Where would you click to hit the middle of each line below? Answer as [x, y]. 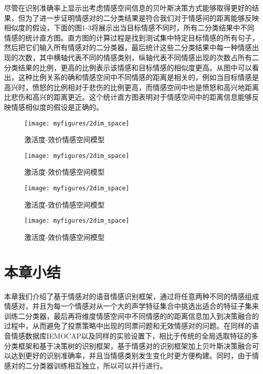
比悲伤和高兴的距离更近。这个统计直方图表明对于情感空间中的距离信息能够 [128, 97]
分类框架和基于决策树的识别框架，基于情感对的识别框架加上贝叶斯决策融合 [128, 345]
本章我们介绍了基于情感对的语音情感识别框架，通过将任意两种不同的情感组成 [131, 296]
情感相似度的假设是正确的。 [57, 107]
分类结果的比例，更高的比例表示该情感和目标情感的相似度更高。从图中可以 [128, 67]
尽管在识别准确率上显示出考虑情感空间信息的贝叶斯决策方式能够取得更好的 [128, 8]
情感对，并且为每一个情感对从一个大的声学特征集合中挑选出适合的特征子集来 [131, 306]
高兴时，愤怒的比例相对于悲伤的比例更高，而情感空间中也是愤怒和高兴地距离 [131, 87]
